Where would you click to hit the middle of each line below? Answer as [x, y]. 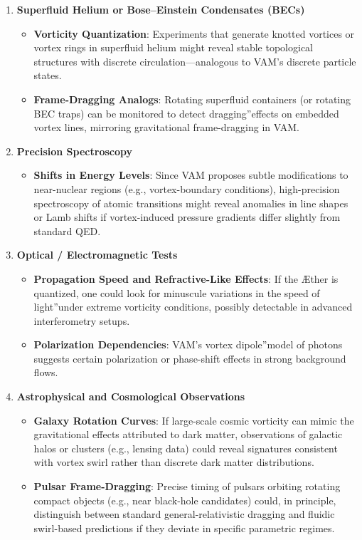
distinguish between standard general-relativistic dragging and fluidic [184, 514]
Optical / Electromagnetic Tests [97, 255]
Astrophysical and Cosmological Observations [131, 396]
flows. [46, 372]
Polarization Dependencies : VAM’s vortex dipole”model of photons [188, 344]
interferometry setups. [82, 320]
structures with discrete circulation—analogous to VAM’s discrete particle [195, 61]
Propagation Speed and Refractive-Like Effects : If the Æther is [186, 278]
